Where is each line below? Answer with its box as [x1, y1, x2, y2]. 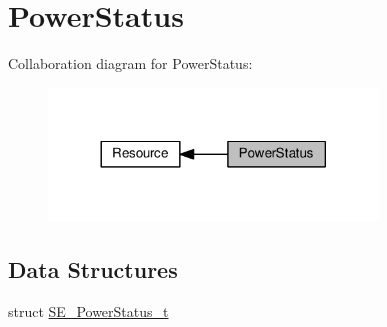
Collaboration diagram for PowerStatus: [8, 53, 253, 74]
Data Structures [8, 254, 178, 285]
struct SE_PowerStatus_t [8, 301, 169, 322]
